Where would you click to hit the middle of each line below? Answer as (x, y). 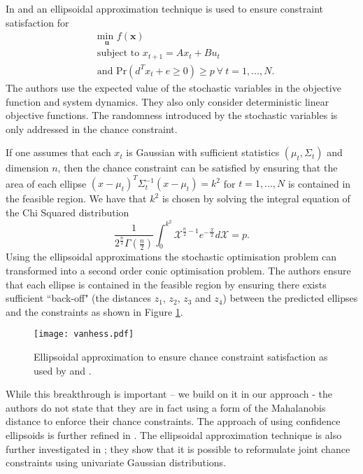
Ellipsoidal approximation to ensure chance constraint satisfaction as (181, 357)
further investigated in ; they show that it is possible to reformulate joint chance (178, 448)
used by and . (63, 370)
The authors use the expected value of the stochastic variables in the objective (173, 87)
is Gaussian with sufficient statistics (203, 152)
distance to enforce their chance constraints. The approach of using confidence (173, 421)
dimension (27, 168)
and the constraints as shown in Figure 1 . (94, 311)
